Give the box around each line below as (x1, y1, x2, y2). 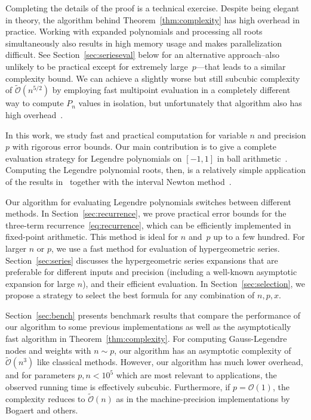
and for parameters (5, 369, 75, 381)
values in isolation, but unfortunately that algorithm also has (78, 97, 302, 109)
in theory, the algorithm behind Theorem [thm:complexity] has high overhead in (5, 13, 300, 26)
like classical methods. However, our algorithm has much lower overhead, (37, 356, 303, 368)
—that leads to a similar (196, 60, 286, 72)
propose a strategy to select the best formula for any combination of (5, 289, 255, 301)
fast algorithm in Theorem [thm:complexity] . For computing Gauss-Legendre (5, 332, 287, 345)
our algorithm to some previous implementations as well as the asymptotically (5, 320, 291, 333)
